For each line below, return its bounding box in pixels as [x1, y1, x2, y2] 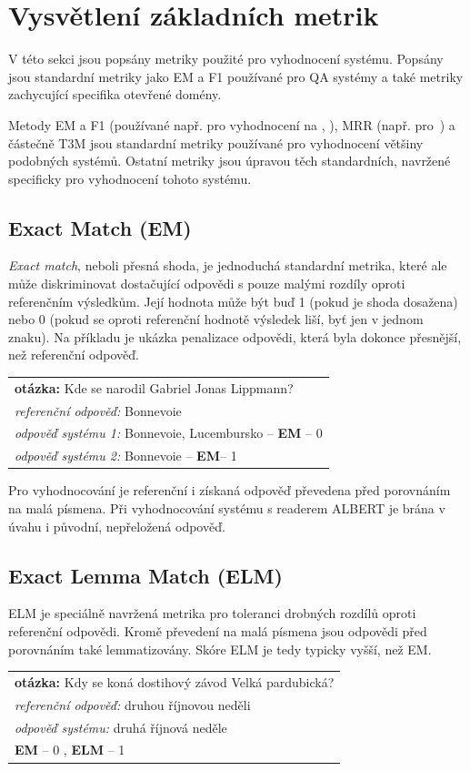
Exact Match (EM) [8, 213, 192, 241]
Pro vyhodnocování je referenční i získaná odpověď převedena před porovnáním [8, 481, 451, 500]
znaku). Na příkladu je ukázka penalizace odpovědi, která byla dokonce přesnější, [8, 327, 462, 346]
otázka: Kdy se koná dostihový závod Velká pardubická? [15, 672, 335, 691]
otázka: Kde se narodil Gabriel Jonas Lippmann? [15, 378, 294, 397]
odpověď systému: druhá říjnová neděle [15, 717, 227, 736]
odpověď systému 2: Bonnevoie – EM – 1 [15, 446, 237, 465]
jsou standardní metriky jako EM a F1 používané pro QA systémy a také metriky [8, 66, 464, 86]
